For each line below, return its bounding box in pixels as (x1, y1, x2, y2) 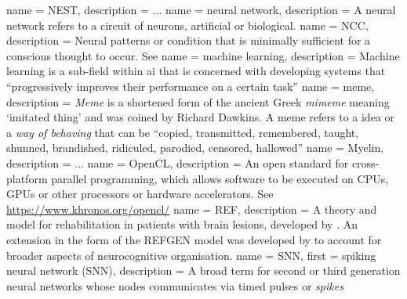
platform (6, 170, 48, 186)
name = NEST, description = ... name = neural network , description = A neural (6, 2, 396, 17)
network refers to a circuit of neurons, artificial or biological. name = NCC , (6, 16, 369, 33)
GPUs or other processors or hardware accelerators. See (6, 186, 274, 202)
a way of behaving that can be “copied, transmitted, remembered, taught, (6, 124, 359, 140)
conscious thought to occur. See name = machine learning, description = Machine (6, 47, 400, 63)
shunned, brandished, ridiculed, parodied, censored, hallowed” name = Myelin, (6, 139, 384, 156)
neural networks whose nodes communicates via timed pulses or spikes (6, 277, 343, 294)
